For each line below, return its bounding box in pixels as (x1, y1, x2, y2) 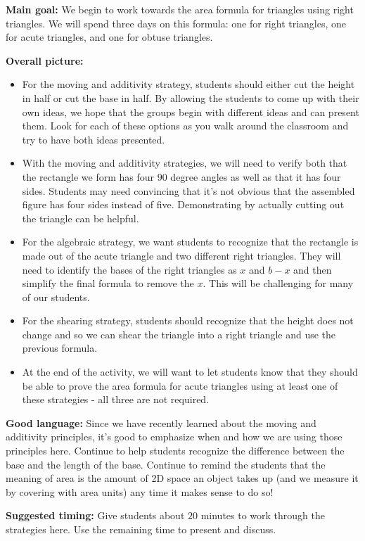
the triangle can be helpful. (22, 210, 139, 225)
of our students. (22, 289, 90, 304)
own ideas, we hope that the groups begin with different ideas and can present (22, 104, 359, 119)
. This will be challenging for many (203, 276, 354, 291)
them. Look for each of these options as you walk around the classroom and (22, 118, 349, 133)
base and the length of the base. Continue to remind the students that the (6, 457, 326, 471)
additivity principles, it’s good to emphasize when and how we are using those (6, 429, 342, 444)
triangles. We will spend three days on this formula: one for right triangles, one (6, 15, 347, 30)
